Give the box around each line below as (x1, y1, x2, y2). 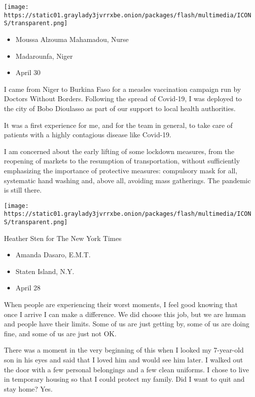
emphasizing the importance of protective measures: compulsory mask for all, (4, 165, 238, 175)
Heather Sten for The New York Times (4, 233, 122, 243)
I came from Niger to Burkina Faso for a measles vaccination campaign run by (4, 83, 241, 94)
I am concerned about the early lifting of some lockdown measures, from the (4, 146, 235, 156)
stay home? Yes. (4, 383, 53, 394)
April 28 (15, 282, 41, 293)
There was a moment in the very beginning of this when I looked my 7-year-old (4, 345, 244, 355)
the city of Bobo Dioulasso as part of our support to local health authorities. (4, 103, 236, 113)
